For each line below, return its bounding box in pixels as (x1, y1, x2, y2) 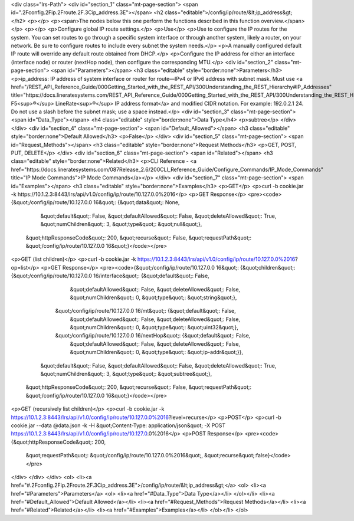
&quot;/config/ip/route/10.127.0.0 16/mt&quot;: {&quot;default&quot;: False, (55, 307, 236, 314)
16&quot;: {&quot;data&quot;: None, (93, 199, 180, 206)
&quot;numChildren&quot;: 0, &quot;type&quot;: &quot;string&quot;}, (70, 294, 237, 301)
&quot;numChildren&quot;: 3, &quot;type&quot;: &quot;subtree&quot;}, (40, 371, 212, 378)
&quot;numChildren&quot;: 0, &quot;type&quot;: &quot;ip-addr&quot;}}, (70, 349, 244, 356)
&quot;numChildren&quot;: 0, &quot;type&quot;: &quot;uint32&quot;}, (70, 324, 239, 331)
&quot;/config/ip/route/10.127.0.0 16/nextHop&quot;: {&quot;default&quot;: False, (55, 332, 251, 339)
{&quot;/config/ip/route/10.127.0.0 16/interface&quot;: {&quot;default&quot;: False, (11, 272, 209, 280)
